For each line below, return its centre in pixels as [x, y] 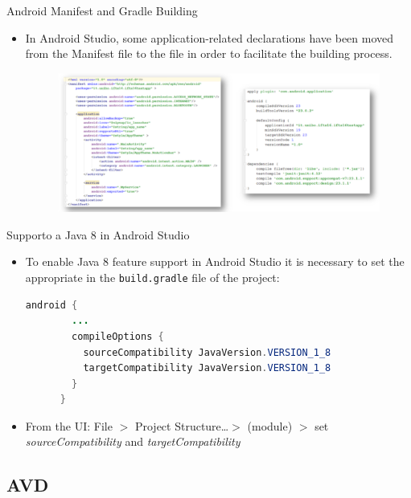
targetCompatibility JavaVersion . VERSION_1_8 [207, 368]
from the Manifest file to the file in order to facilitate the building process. [209, 53]
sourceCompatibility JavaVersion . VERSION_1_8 [207, 352]
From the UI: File [69, 425]
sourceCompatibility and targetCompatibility [133, 441]
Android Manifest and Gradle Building [102, 10]
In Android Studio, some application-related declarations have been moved [210, 37]
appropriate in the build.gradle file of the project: [152, 278]
